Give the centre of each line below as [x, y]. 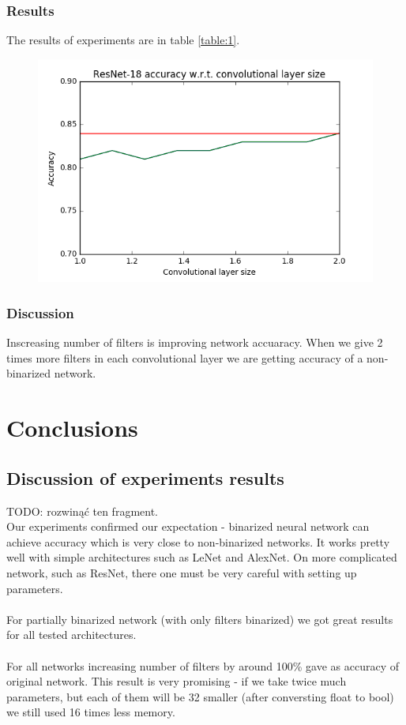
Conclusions [72, 428]
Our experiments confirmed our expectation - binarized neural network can [188, 526]
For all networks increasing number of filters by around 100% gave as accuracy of [203, 665]
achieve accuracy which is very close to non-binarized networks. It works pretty [198, 541]
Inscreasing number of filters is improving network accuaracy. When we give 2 [195, 342]
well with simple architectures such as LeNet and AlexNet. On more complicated [202, 557]
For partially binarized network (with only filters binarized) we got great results [200, 619]
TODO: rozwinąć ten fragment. [82, 511]
